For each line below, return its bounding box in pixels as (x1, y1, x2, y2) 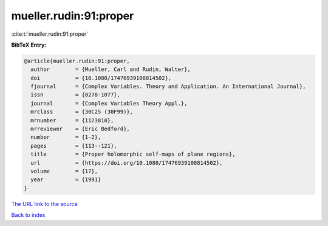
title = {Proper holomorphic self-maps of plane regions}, (30, 151, 236, 158)
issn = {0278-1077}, (30, 91, 121, 98)
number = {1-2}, (30, 134, 101, 141)
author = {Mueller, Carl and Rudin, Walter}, (30, 66, 191, 73)
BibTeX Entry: (11, 41, 47, 48)
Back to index (11, 211, 46, 219)
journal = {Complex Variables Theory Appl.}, (30, 100, 188, 107)
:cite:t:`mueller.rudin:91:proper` (11, 30, 89, 38)
